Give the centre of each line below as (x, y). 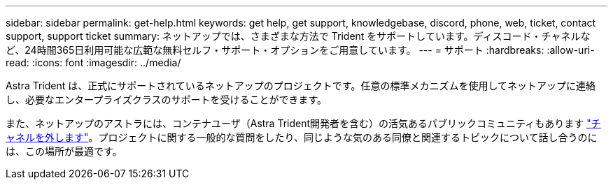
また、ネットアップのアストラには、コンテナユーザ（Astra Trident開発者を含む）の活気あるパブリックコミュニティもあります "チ (303, 123)
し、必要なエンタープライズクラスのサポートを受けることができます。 (167, 99)
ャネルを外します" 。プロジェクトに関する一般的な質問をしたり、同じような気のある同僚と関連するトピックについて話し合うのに (302, 137)
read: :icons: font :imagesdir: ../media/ (93, 62)
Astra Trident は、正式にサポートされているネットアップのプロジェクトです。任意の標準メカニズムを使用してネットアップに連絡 (301, 86)
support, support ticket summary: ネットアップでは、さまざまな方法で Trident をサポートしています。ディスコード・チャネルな (298, 36)
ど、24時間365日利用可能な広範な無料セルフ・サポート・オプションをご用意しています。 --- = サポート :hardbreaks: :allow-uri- (300, 50)
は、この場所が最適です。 (64, 151)
